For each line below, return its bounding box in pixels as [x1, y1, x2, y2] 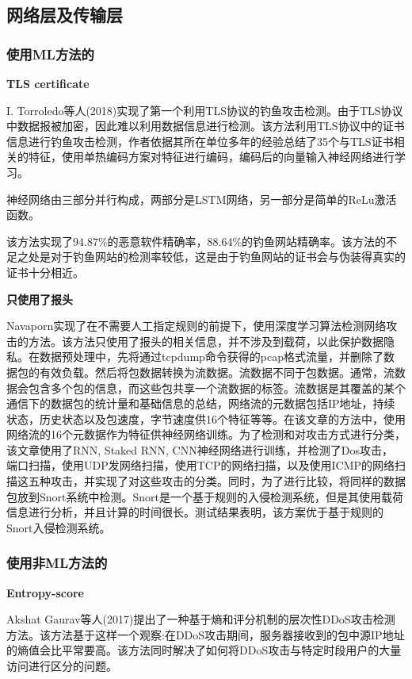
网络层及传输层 [6, 2, 123, 27]
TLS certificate [6, 75, 90, 91]
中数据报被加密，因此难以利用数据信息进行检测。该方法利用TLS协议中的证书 [6, 117, 405, 134]
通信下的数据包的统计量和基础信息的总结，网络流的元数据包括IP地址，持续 [6, 395, 395, 412]
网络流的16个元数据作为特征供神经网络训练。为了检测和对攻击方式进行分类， [6, 426, 406, 443]
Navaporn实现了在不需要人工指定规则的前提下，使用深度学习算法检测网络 [6, 317, 387, 334]
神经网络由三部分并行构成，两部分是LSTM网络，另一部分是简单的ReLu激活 [6, 190, 397, 207]
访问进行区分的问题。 [6, 658, 117, 674]
